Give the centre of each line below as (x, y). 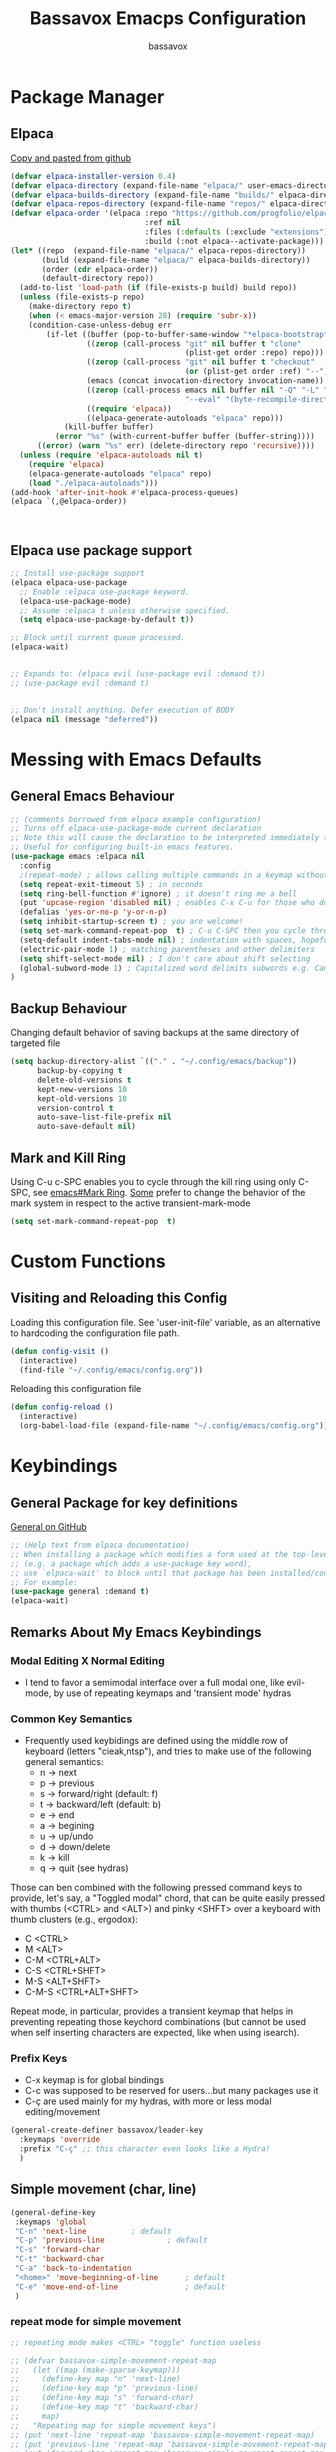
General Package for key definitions (124, 1502)
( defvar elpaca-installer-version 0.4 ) (93, 176)
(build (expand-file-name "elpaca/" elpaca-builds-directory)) (176, 260)
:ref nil (163, 223)
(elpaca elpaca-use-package (69, 582)
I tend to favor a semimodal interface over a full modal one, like (154, 1682)
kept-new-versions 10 (82, 1089)
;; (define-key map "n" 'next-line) (96, 2379)
